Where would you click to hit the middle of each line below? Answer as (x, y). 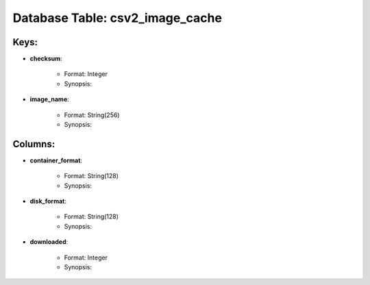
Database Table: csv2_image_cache (118, 18)
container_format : (56, 160)
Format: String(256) (92, 115)
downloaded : (49, 242)
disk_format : (48, 201)
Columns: (34, 144)
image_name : (50, 99)
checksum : (46, 59)
